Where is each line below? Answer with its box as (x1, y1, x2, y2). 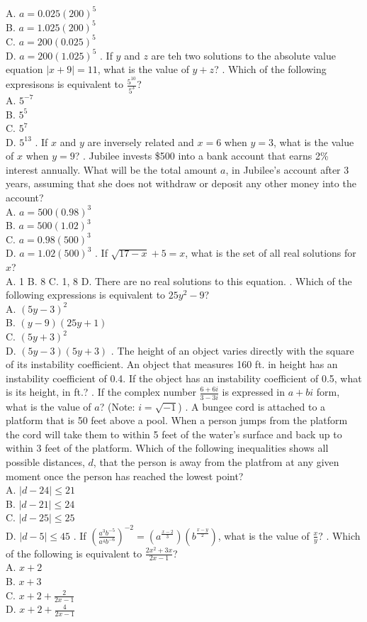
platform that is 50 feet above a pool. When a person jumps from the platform (6, 413, 348, 428)
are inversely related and (87, 134, 194, 149)
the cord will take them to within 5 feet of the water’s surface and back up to (6, 426, 342, 441)
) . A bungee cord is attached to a (178, 399, 326, 413)
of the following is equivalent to (6, 545, 142, 560)
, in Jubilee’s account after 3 (225, 162, 349, 177)
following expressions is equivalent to (6, 287, 166, 302)
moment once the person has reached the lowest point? (6, 468, 244, 483)
